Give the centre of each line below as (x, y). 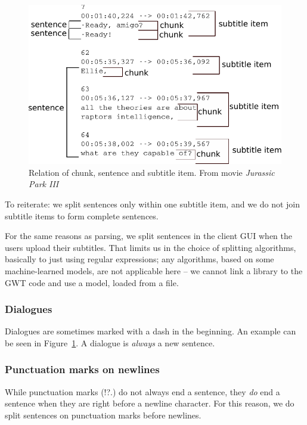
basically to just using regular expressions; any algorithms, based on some (139, 259)
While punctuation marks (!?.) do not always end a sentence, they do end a (142, 391)
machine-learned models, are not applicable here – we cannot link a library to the (154, 270)
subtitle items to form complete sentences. (82, 215)
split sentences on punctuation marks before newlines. (103, 415)
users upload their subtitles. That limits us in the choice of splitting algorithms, (151, 247)
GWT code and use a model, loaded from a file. (92, 282)
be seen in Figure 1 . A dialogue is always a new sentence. (110, 342)
